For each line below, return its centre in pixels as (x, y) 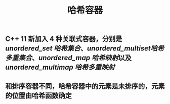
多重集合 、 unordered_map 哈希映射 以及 (69, 58)
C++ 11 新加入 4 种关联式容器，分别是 (64, 39)
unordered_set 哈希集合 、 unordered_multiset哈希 (85, 48)
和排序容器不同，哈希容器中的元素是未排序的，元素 (85, 86)
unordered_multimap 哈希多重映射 (60, 67)
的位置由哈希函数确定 (38, 96)
